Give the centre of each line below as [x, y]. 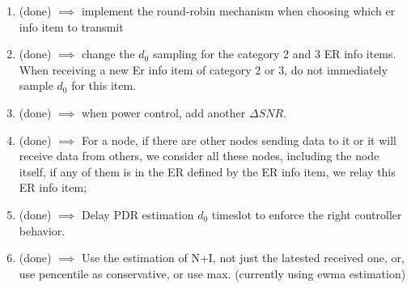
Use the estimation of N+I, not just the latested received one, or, [243, 258]
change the [108, 54]
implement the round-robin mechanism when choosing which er [238, 11]
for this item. [104, 85]
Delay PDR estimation [138, 214]
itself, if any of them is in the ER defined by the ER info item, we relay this [207, 171]
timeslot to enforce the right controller [307, 214]
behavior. [42, 230]
